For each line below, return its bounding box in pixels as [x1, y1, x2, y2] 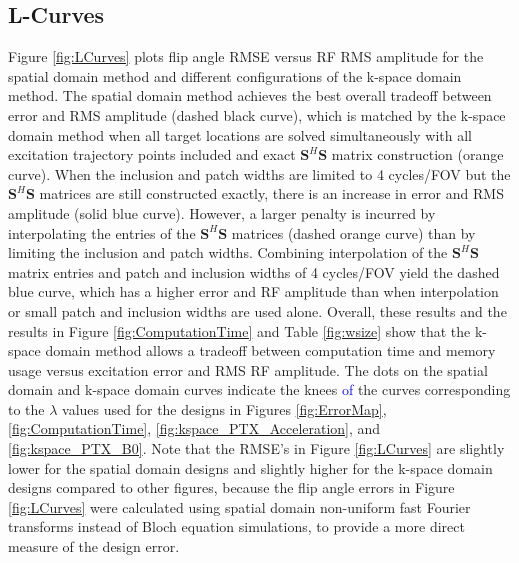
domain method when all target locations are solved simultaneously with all [8, 124, 472, 145]
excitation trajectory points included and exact [8, 144, 296, 165]
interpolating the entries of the [8, 222, 196, 243]
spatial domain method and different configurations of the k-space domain [8, 65, 462, 86]
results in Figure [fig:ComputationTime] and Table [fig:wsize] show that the [8, 320, 471, 341]
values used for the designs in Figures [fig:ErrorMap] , [62, 398, 387, 419]
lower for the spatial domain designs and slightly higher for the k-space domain [8, 457, 493, 478]
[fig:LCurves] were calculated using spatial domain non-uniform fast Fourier [8, 496, 471, 517]
